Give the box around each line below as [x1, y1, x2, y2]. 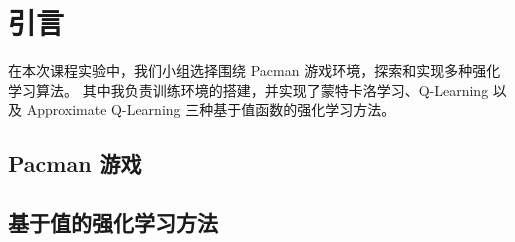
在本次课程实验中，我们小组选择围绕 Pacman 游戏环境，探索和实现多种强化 [8, 60, 501, 81]
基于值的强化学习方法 [8, 207, 218, 238]
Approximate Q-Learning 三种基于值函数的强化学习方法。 [26, 99, 396, 120]
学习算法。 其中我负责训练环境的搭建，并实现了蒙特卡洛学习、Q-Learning [8, 79, 489, 100]
